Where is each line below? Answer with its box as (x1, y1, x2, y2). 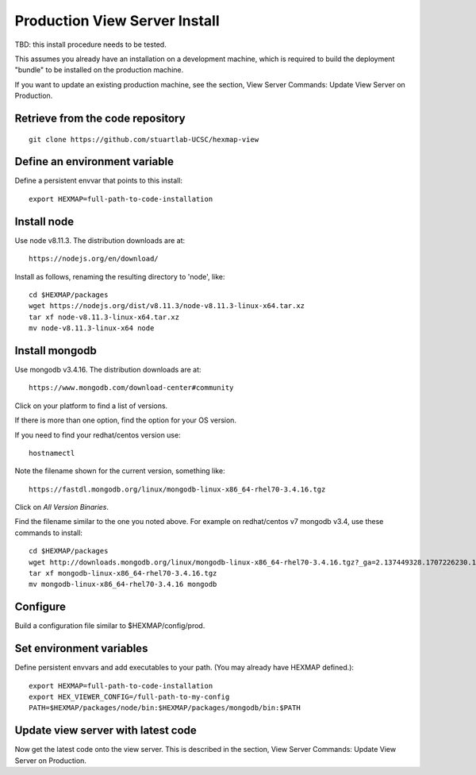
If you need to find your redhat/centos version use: (14, 430, 182, 440)
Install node (14, 214, 75, 228)
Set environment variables (14, 642, 148, 655)
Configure (14, 600, 67, 614)
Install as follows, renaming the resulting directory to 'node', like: (14, 272, 225, 281)
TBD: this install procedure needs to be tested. (14, 40, 167, 49)
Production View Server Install (14, 12, 220, 29)
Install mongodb (14, 344, 97, 357)
